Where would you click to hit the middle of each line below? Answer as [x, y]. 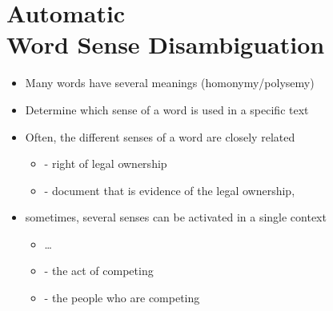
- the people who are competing [122, 298]
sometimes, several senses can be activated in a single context [176, 217]
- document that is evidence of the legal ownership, [170, 190]
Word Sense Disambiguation [166, 44]
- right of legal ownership [106, 163]
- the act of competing [99, 271]
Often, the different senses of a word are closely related [160, 136]
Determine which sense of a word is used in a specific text [167, 109]
